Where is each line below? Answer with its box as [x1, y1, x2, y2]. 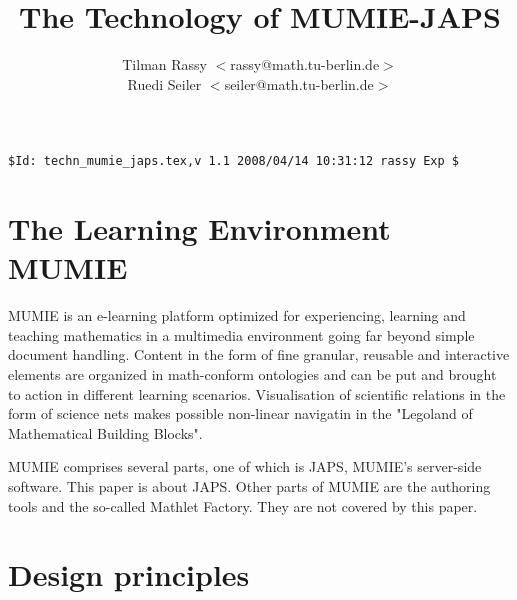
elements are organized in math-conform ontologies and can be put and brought [8, 364, 497, 385]
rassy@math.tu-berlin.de [230, 54, 380, 75]
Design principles [8, 554, 250, 595]
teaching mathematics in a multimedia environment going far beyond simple [8, 324, 475, 345]
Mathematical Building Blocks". [8, 422, 203, 443]
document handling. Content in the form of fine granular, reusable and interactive [8, 344, 510, 365]
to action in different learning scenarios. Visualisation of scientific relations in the [8, 383, 506, 404]
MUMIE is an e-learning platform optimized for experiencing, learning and [8, 305, 466, 326]
